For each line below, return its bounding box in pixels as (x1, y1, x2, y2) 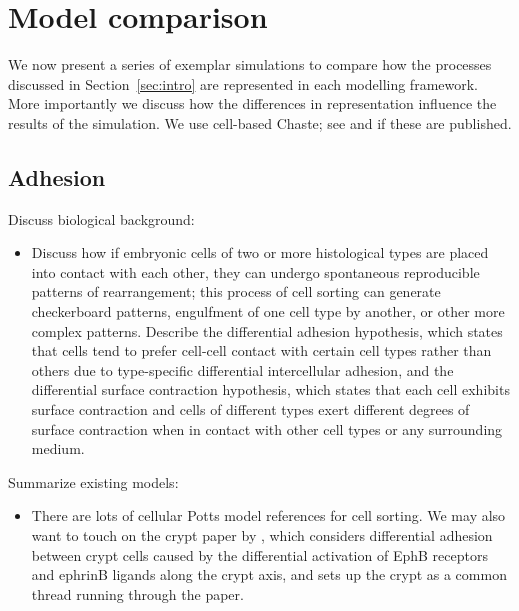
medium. (31, 438, 85, 459)
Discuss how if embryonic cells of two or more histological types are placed (31, 242, 489, 263)
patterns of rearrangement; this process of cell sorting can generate (31, 281, 441, 302)
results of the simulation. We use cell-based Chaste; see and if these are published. (8, 112, 512, 133)
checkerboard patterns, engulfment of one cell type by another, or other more (31, 301, 505, 322)
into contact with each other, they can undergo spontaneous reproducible (31, 261, 480, 282)
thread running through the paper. (31, 583, 244, 604)
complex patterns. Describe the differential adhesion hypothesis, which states (31, 320, 503, 341)
